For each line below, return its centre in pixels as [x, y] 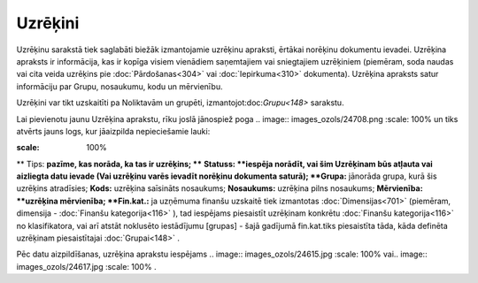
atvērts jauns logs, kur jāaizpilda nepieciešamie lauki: [113, 131]
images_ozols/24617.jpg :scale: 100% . [86, 266]
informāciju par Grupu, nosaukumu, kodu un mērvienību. [119, 86]
